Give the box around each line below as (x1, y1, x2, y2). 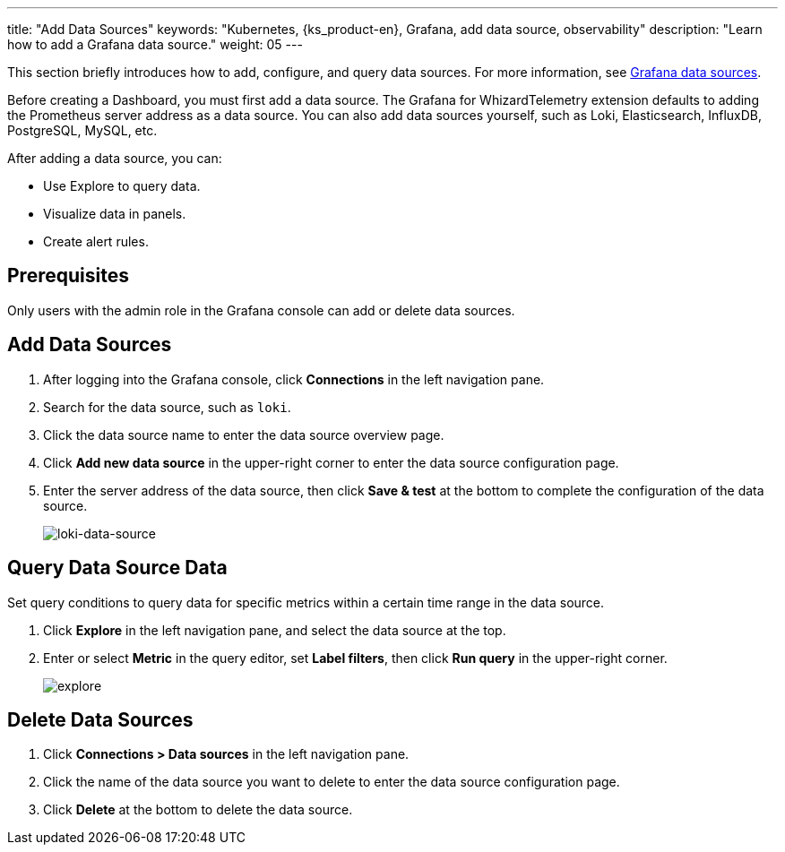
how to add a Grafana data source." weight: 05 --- (7, 37, 303, 52)
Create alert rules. (43, 234, 149, 249)
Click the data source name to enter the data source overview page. (43, 426, 444, 443)
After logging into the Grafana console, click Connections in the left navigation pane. (43, 371, 545, 387)
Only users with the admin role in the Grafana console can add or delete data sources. (7, 302, 515, 318)
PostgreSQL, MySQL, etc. (7, 123, 158, 138)
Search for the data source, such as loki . (43, 399, 291, 415)
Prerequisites (7, 264, 129, 288)
